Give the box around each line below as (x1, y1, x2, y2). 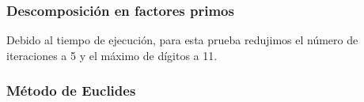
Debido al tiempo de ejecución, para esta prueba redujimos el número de (6, 32, 358, 48)
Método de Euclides (6, 81, 136, 100)
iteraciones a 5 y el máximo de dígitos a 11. (6, 47, 218, 63)
